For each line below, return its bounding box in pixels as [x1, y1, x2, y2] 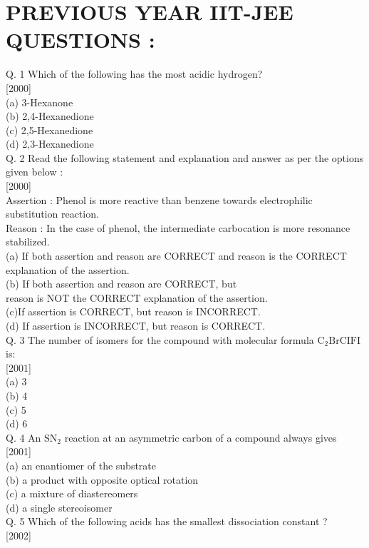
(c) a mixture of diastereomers [6, 486, 138, 501]
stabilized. [6, 234, 50, 249]
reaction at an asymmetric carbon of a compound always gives [64, 430, 337, 445]
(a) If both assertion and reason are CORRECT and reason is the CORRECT [6, 248, 347, 263]
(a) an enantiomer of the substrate [6, 457, 157, 472]
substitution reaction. [6, 206, 99, 221]
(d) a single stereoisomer [6, 499, 113, 514]
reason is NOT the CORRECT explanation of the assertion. [6, 290, 268, 305]
